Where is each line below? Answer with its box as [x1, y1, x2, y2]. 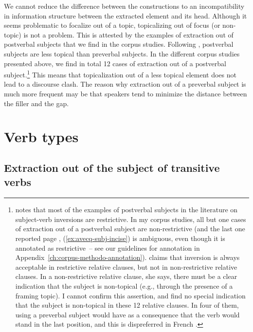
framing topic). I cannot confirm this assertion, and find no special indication [15, 290, 246, 300]
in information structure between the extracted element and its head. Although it [4, 10, 247, 20]
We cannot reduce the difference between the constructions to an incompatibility [4, 1, 245, 11]
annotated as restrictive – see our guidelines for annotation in [15, 242, 200, 253]
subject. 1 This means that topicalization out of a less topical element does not [4, 68, 236, 79]
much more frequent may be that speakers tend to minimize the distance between [4, 89, 247, 98]
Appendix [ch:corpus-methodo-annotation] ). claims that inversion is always [15, 252, 240, 262]
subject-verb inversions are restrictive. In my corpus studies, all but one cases [15, 214, 246, 224]
